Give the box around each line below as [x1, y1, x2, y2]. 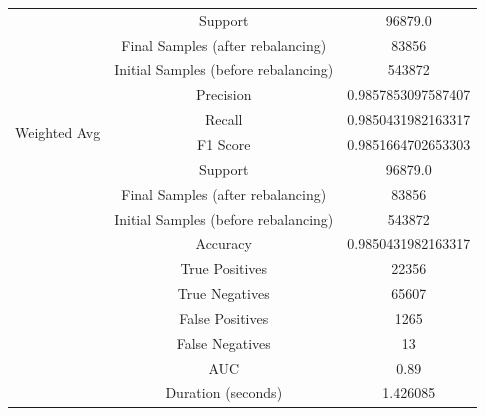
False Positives [179, 307, 269, 328]
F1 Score [197, 133, 251, 154]
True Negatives [177, 283, 270, 304]
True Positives [180, 258, 268, 279]
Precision [195, 84, 252, 105]
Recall [204, 109, 243, 130]
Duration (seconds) [165, 382, 283, 403]
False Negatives [176, 332, 271, 353]
